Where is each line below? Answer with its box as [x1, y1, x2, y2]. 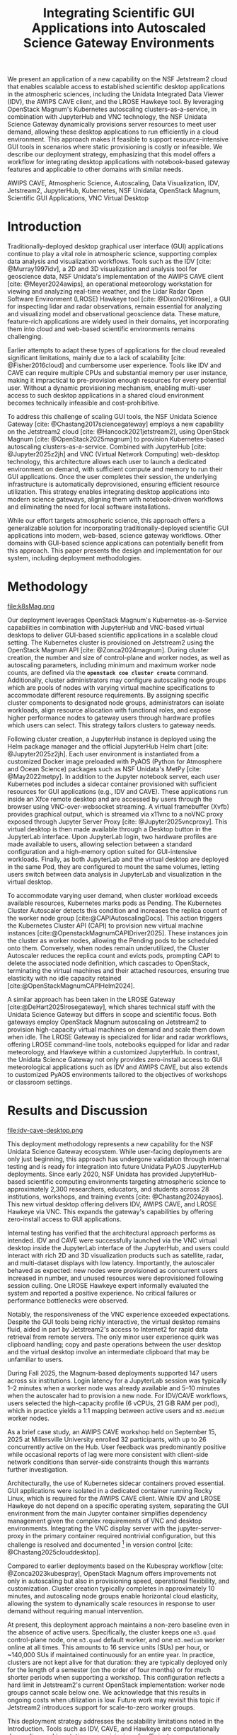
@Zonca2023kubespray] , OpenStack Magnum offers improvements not [7, 1569, 217, 1577]
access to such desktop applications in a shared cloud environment [7, 391, 204, 400]
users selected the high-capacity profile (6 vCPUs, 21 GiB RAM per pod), [7, 1399, 219, 1407]
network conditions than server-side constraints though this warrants [7, 1458, 210, 1466]
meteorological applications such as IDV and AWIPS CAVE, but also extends [7, 1063, 229, 1071]
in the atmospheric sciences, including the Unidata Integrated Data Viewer [7, 90, 224, 98]
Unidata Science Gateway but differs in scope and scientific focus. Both [7, 1010, 217, 1019]
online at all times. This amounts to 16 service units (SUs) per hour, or [7, 1643, 210, 1652]
